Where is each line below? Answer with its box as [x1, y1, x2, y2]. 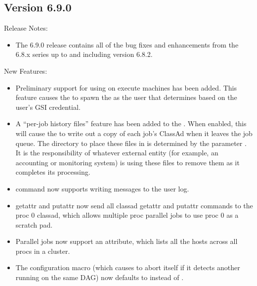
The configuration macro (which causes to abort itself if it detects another [15, 262, 240, 273]
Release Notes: [4, 23, 48, 33]
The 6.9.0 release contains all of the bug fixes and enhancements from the [15, 39, 239, 49]
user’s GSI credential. [15, 101, 81, 112]
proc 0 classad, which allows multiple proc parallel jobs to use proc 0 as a [15, 210, 239, 220]
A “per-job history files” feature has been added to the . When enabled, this [15, 118, 247, 129]
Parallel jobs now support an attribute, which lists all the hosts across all [15, 236, 238, 246]
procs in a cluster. [15, 245, 70, 256]
